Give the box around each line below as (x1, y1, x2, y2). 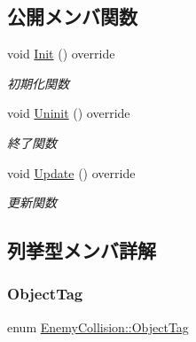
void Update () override (7, 163, 136, 182)
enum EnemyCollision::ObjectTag (7, 317, 189, 336)
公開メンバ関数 (7, 3, 137, 30)
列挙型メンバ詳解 (7, 237, 156, 264)
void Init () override (7, 44, 115, 63)
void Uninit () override (7, 104, 130, 122)
